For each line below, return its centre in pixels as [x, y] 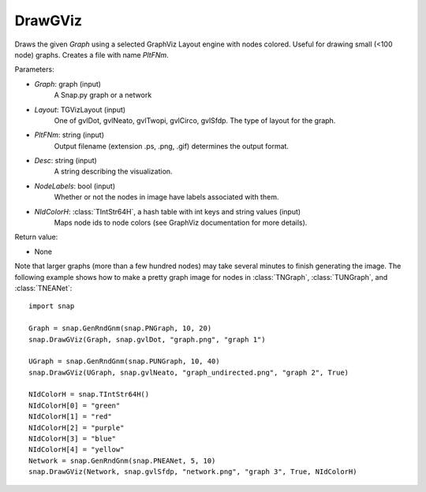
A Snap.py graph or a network [103, 95]
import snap [52, 306]
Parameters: [34, 69]
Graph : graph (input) [68, 84]
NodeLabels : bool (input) [75, 186]
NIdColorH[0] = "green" [75, 405]
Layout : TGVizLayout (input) [80, 110]
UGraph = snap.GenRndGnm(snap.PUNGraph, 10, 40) [124, 362]
